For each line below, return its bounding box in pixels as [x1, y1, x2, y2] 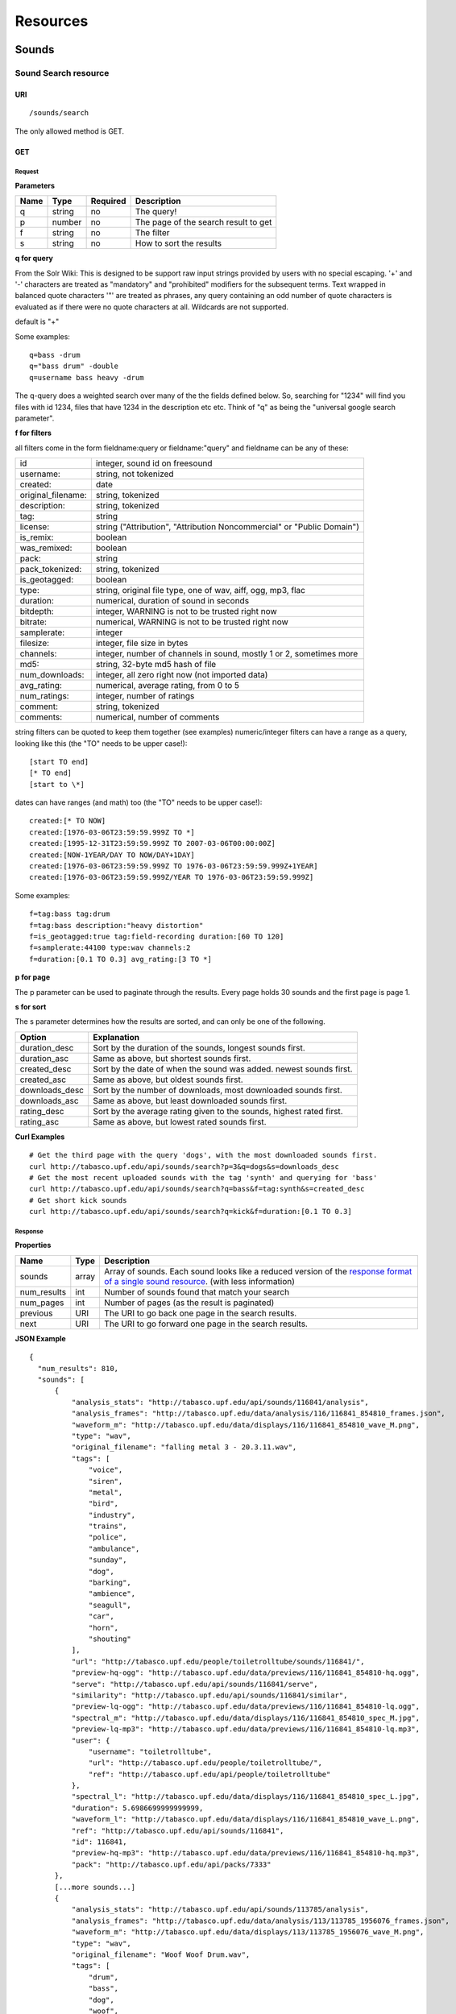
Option [19, 1031, 48, 1042]
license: [19, 521, 50, 533]
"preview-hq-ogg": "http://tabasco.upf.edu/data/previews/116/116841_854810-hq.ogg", [71, 1668, 421, 1677]
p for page [15, 972, 51, 982]
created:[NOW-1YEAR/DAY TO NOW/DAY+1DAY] [29, 850, 195, 860]
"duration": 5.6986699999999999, [71, 1803, 204, 1813]
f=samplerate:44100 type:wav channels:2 [29, 943, 191, 952]
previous [19, 1307, 53, 1319]
